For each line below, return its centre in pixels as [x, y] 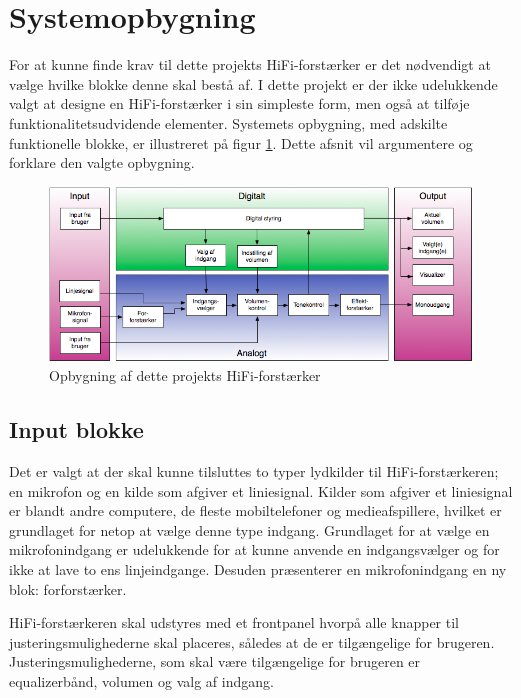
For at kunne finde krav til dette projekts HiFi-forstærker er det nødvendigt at [250, 64]
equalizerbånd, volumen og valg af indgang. [141, 680]
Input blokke [76, 429]
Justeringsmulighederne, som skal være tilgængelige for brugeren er [215, 661]
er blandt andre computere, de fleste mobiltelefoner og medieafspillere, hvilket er [255, 510]
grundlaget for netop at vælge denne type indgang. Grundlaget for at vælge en [249, 529]
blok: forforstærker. [68, 588]
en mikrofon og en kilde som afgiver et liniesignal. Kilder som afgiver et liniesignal [261, 490]
